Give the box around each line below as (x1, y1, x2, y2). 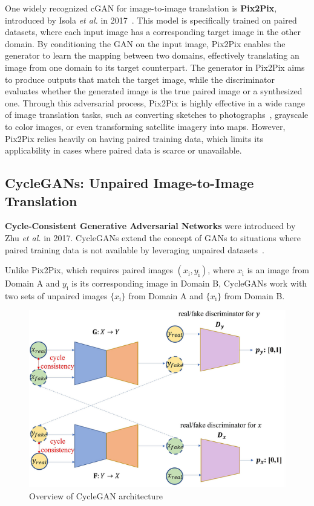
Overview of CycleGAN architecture (29, 489, 163, 502)
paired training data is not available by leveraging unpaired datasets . (5, 243, 265, 256)
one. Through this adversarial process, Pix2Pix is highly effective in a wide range (5, 96, 306, 109)
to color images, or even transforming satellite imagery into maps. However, (5, 120, 286, 132)
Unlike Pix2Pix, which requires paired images (5, 264, 173, 276)
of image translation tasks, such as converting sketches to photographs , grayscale (5, 108, 309, 121)
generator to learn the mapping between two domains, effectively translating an (5, 49, 299, 62)
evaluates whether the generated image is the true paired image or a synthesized (5, 85, 303, 97)
